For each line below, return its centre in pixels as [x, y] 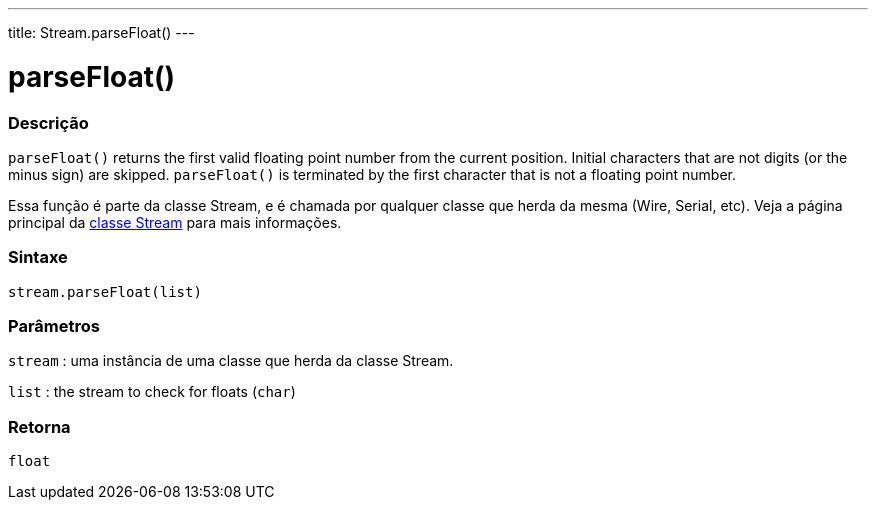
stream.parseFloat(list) [105, 291]
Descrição [48, 122]
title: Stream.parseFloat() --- [101, 32]
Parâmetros [54, 326]
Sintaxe [38, 257]
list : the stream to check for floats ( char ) [152, 392]
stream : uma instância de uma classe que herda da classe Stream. [231, 361]
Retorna [39, 426]
